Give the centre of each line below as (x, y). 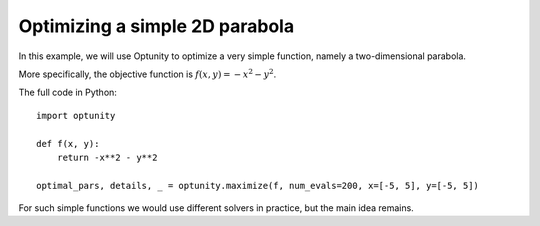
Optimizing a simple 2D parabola (156, 26)
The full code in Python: (67, 92)
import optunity (76, 115)
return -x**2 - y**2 (107, 157)
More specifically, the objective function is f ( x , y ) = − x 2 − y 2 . (147, 73)
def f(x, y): (68, 143)
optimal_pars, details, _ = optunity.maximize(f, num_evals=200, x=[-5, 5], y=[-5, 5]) (258, 185)
